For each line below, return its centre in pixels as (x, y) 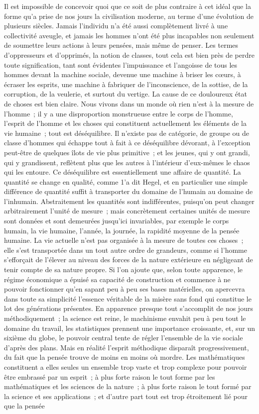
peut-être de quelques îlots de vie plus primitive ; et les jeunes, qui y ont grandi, (127, 152)
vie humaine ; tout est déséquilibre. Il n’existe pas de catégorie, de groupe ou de (127, 133)
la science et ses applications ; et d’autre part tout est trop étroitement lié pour (126, 396)
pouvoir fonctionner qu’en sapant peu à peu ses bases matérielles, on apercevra (125, 289)
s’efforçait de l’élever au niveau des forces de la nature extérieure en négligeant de (129, 259)
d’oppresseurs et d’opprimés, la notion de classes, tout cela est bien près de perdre (129, 54)
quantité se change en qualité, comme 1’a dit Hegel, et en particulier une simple (126, 181)
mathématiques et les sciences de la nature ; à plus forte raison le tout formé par (128, 386)
